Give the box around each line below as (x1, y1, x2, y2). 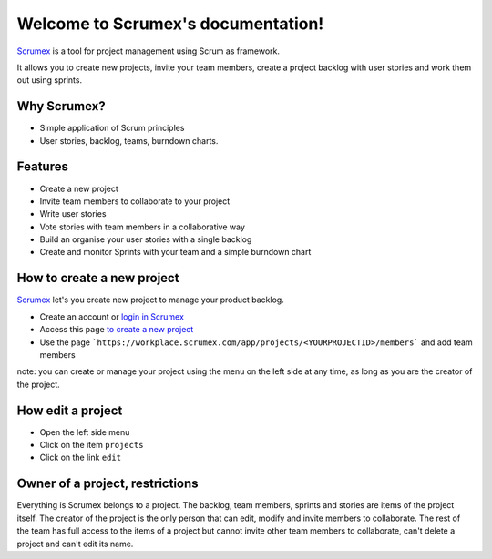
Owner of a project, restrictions (16, 476, 200, 492)
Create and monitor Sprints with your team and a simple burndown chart (39, 247, 312, 258)
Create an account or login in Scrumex (39, 310, 184, 322)
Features (16, 159, 68, 175)
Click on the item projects (39, 440, 144, 451)
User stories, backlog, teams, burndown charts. (39, 135, 219, 146)
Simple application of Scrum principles (39, 123, 185, 134)
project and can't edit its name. (16, 538, 134, 549)
